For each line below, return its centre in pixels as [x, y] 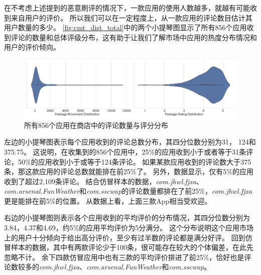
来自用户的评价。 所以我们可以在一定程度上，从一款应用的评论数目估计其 [132, 17]
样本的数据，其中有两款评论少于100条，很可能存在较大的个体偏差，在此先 [132, 247]
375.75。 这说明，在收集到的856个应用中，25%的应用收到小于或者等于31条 [125, 151]
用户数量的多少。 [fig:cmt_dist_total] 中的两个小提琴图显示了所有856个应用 [125, 27]
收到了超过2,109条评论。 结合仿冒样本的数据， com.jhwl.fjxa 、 [104, 181]
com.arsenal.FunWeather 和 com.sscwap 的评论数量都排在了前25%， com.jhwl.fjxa [128, 191]
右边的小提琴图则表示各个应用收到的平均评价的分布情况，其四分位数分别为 [127, 218]
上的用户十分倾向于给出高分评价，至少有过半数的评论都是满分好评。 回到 [125, 237]
